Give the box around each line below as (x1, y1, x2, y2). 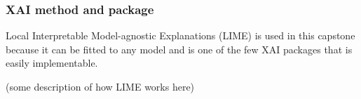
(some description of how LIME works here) (6, 79, 195, 93)
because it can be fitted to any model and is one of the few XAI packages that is (6, 41, 353, 56)
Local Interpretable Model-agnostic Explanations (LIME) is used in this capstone (6, 28, 355, 43)
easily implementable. (6, 55, 98, 70)
